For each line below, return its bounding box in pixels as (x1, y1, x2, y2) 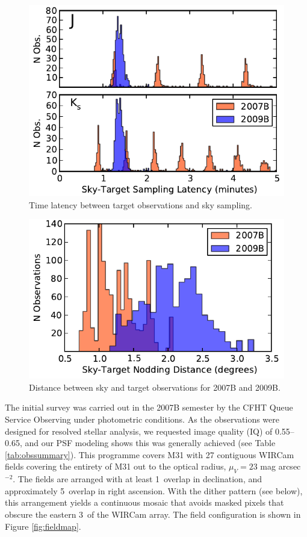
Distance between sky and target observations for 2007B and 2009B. (29, 380, 281, 393)
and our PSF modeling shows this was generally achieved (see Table (25, 436, 276, 449)
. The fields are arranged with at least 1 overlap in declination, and (13, 473, 262, 485)
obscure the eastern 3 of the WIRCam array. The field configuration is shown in (5, 508, 301, 520)
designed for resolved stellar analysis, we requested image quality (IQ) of (5, 424, 273, 437)
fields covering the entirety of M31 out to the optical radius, (5, 460, 226, 473)
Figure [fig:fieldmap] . (5, 520, 81, 532)
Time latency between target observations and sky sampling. (29, 198, 252, 211)
